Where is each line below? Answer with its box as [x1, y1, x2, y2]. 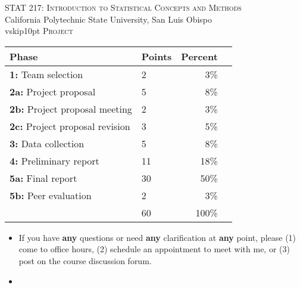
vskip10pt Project [5, 24, 73, 37]
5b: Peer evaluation [10, 188, 92, 202]
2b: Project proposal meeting [10, 101, 132, 116]
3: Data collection [10, 136, 85, 150]
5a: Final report [10, 171, 77, 185]
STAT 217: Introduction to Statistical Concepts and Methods [5, 1, 242, 13]
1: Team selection [10, 67, 83, 81]
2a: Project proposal [10, 84, 96, 98]
